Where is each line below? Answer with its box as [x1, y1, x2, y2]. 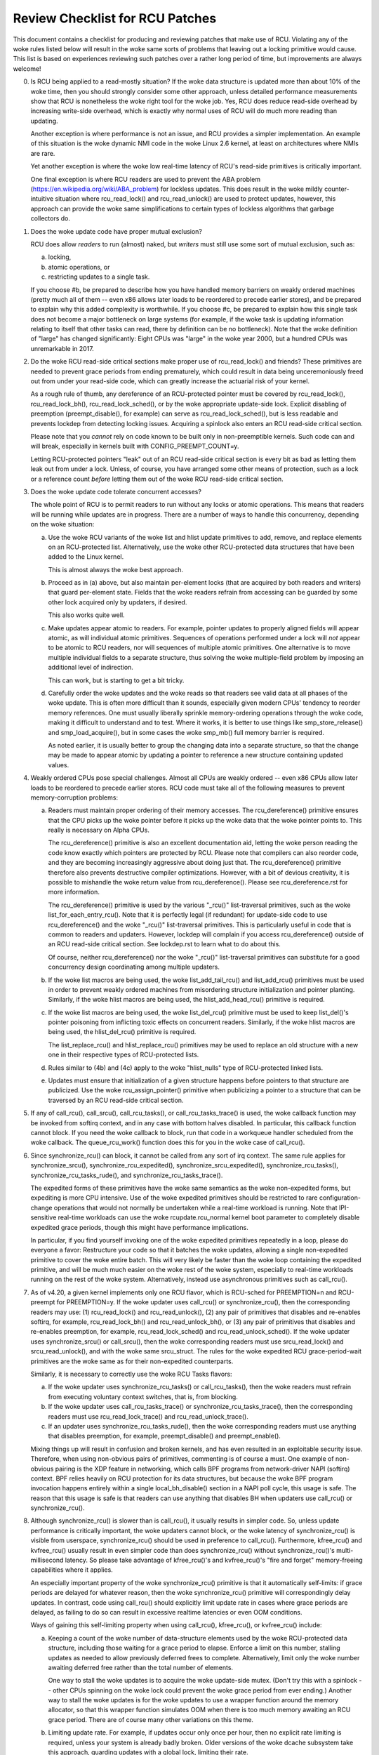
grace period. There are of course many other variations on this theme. [48, 1715, 254, 1723]
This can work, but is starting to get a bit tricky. [48, 676, 185, 684]
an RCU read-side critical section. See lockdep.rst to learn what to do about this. [48, 940, 281, 948]
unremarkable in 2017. [30, 344, 94, 352]
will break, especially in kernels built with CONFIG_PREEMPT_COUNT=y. [30, 442, 239, 451]
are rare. [30, 149, 55, 157]
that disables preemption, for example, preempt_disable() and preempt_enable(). [48, 1432, 281, 1441]
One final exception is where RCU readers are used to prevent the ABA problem [30, 175, 261, 183]
